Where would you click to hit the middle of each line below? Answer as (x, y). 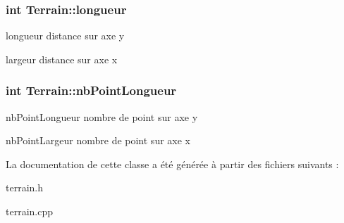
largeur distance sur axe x (62, 59)
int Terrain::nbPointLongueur (91, 90)
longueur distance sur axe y (65, 36)
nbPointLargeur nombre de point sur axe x (98, 140)
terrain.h (24, 187)
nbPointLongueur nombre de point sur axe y (102, 116)
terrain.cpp (29, 211)
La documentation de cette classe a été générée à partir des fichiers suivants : (172, 164)
